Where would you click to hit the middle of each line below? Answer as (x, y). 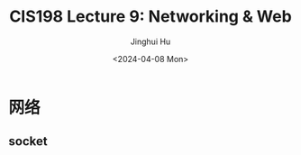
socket (28, 141)
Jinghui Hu (150, 41)
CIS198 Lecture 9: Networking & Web (150, 17)
